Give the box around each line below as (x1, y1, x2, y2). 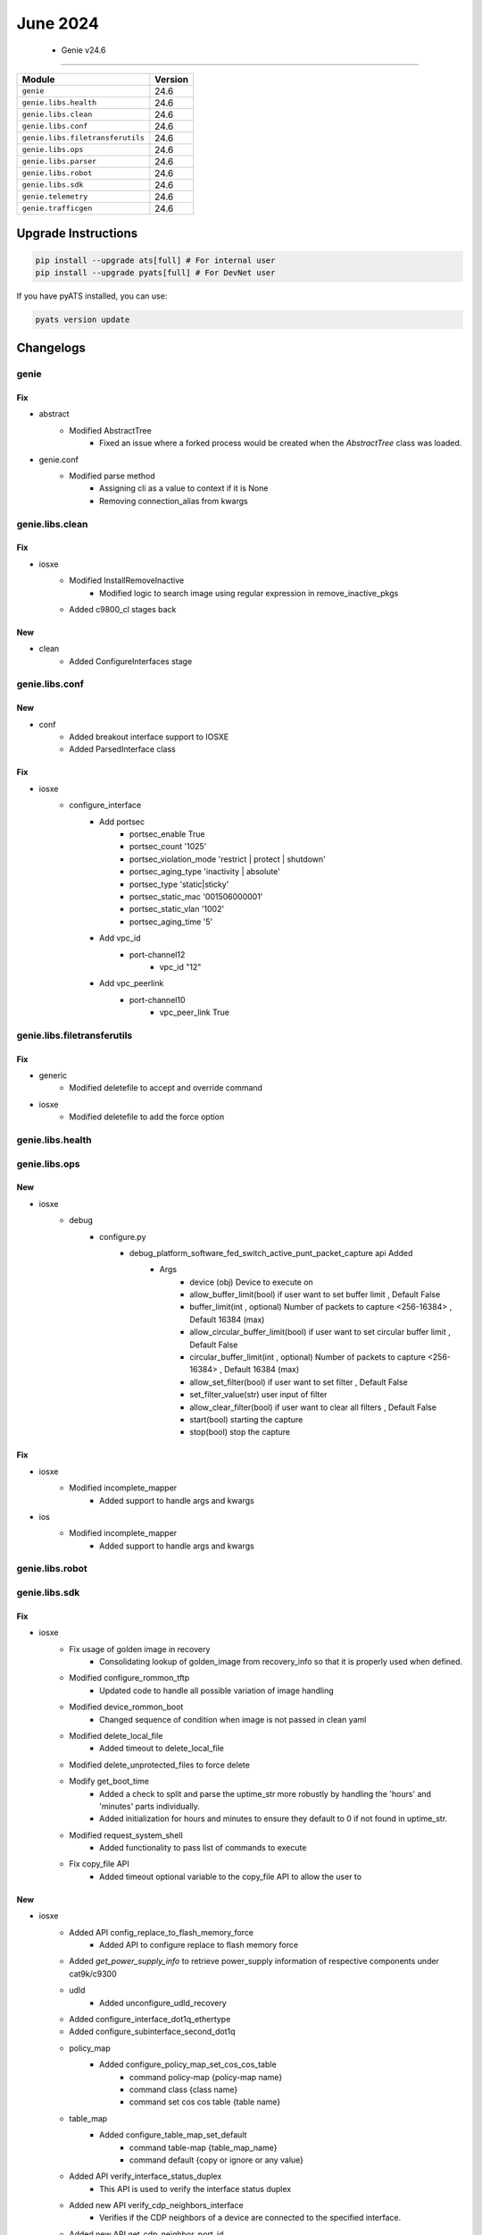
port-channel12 (129, 949, 186, 960)
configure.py (99, 1231, 146, 1242)
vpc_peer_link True (159, 1007, 229, 1018)
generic (38, 1070, 67, 1081)
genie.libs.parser (21, 156, 97, 166)
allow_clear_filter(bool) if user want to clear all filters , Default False (189, 1402, 437, 1413)
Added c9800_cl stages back (69, 603, 177, 614)
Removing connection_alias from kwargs (99, 495, 249, 506)
